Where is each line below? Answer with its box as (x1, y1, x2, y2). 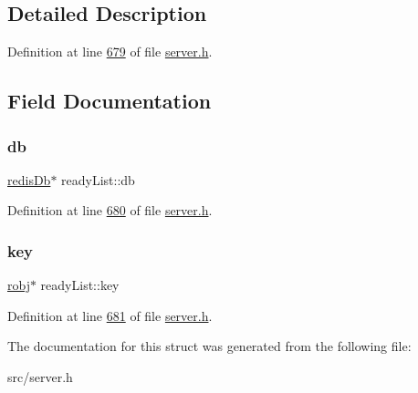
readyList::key (40, 275, 120, 295)
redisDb (7, 170, 51, 189)
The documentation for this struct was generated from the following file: (7, 336, 412, 356)
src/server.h (7, 367, 73, 386)
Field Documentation (7, 87, 212, 115)
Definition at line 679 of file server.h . (7, 42, 213, 61)
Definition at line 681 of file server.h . (7, 305, 213, 325)
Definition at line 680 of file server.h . (7, 201, 213, 220)
